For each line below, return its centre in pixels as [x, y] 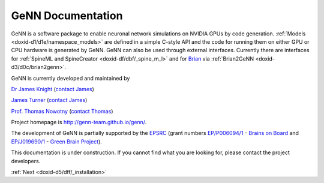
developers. [26, 161]
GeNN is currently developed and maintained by [70, 78]
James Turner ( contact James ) [49, 100]
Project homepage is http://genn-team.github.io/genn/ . [79, 122]
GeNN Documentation [67, 16]
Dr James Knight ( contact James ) [52, 89]
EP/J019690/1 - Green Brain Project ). [56, 142]
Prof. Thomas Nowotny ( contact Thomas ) [62, 111]
